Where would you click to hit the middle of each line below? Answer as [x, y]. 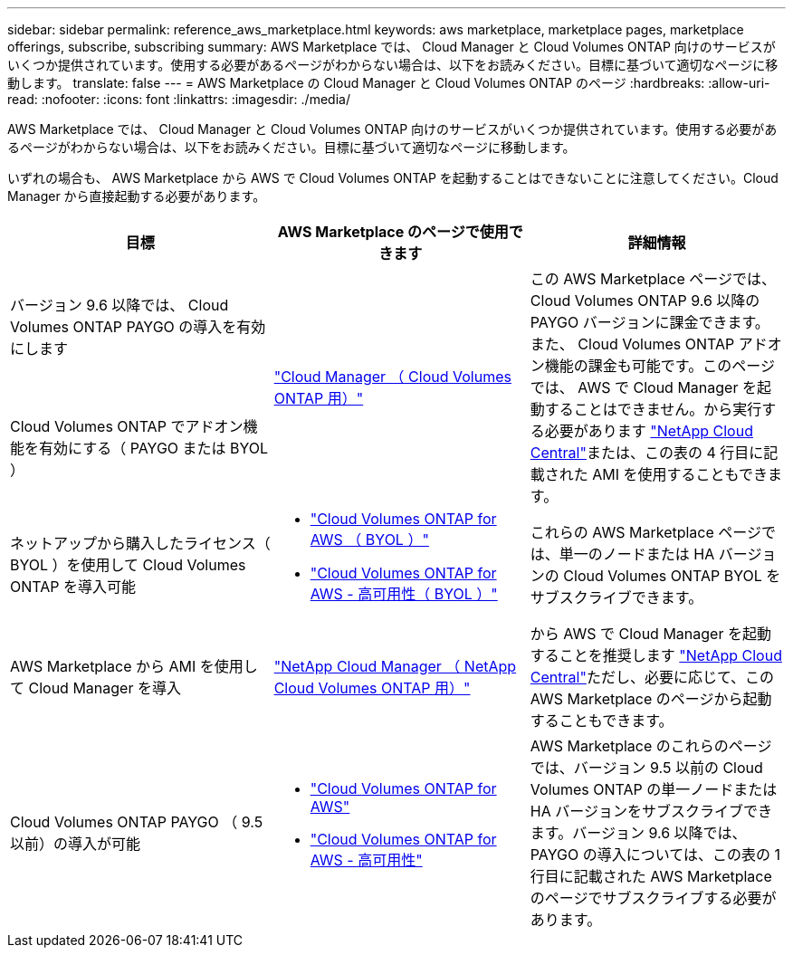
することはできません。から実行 [653, 409]
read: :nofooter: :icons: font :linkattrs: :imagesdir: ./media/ [179, 99]
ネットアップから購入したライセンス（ [140, 543]
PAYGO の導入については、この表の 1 [655, 855]
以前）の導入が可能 [76, 844]
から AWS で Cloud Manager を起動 [650, 634]
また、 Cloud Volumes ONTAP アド [649, 344]
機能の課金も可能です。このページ [659, 366]
